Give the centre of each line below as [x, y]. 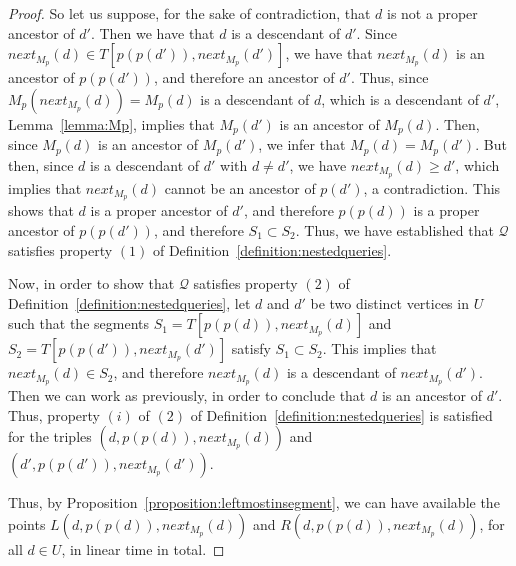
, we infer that [302, 144]
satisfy [251, 348]
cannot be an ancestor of [240, 187]
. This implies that [379, 348]
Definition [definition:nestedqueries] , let [129, 302]
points [27, 524]
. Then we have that [152, 32]
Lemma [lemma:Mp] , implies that [111, 123]
